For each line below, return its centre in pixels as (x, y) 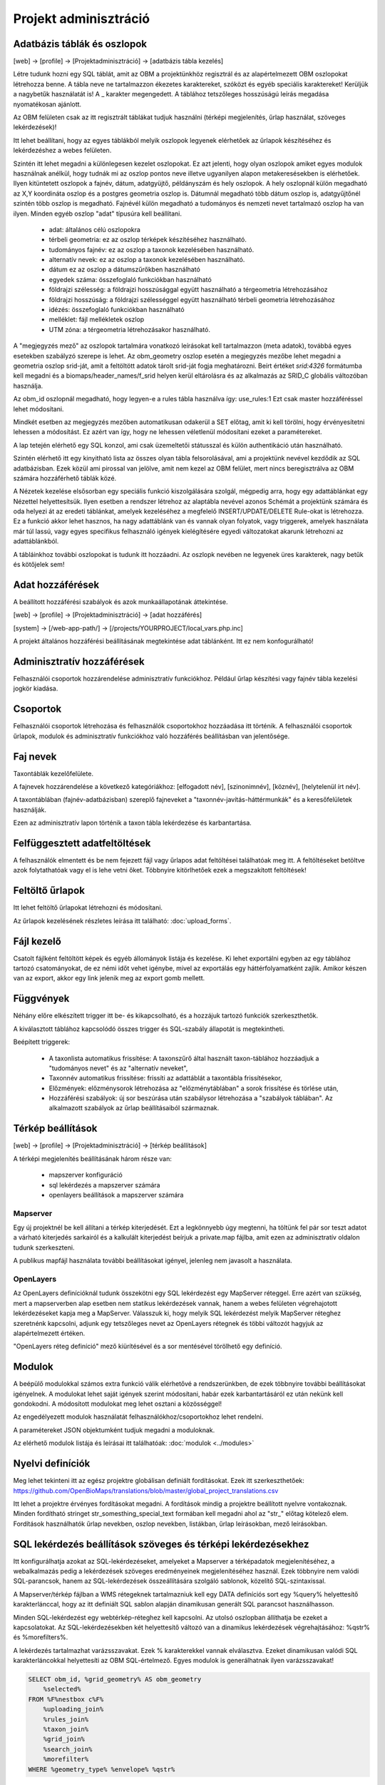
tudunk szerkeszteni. (44, 1247)
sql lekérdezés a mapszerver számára (104, 1185)
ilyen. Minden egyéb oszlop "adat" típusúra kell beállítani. (97, 213)
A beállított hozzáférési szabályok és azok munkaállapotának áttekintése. (120, 602)
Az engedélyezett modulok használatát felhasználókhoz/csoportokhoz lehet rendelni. (138, 1417)
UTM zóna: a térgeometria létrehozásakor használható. (129, 329)
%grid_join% (64, 1739)
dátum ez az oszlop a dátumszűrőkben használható (125, 270)
